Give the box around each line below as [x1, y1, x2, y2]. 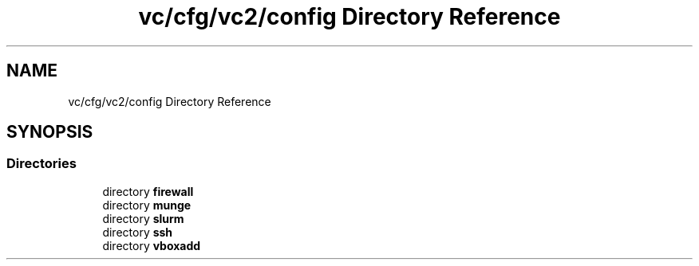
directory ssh [102, 225, 173, 239]
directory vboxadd [102, 238, 201, 252]
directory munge [102, 198, 192, 212]
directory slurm [102, 211, 184, 225]
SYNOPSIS [6, 122, 93, 143]
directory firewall [102, 184, 194, 198]
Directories [6, 155, 77, 172]
